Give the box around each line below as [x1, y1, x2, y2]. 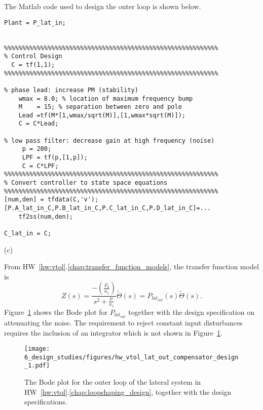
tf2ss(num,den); [18, 213, 73, 220]
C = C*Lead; [18, 120, 59, 128]
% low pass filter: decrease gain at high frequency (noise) [4, 137, 215, 144]
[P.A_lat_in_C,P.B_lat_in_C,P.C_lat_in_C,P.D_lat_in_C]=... [4, 204, 211, 212]
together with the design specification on [128, 306, 254, 317]
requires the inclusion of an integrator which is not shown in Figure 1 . [4, 327, 222, 338]
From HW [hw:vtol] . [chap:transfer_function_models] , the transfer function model [4, 261, 259, 272]
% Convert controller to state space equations [4, 179, 168, 187]
